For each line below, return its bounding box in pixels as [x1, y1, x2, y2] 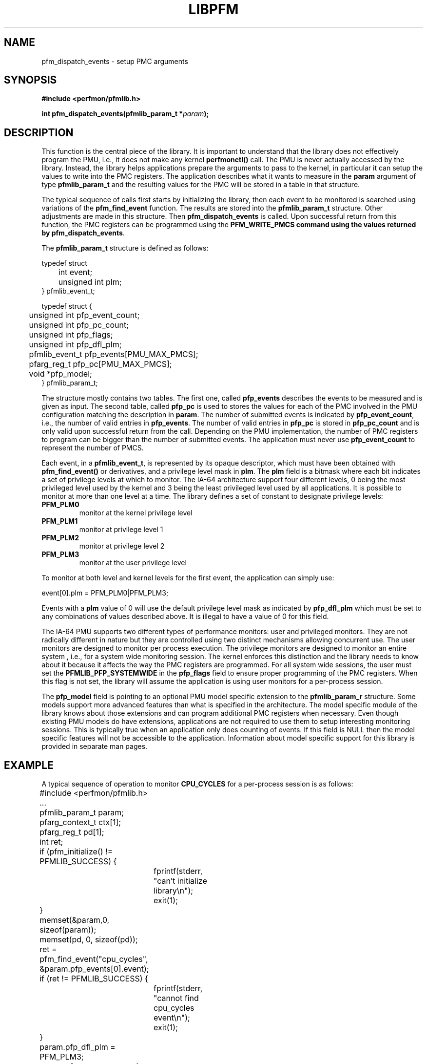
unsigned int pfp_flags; [29, 330, 113, 340]
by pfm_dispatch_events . [41, 229, 125, 237]
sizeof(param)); [39, 925, 97, 935]
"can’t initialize [154, 876, 207, 886]
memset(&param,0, [39, 915, 110, 925]
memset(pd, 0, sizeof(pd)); [39, 935, 138, 945]
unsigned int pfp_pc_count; [29, 320, 129, 330]
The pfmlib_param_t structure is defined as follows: [41, 244, 209, 253]
